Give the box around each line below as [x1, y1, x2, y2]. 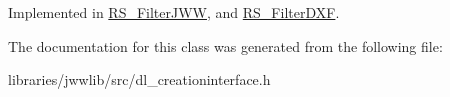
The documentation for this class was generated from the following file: [8, 35, 443, 56]
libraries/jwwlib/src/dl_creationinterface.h [8, 69, 271, 90]
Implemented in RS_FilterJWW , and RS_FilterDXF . [8, 2, 340, 22]
